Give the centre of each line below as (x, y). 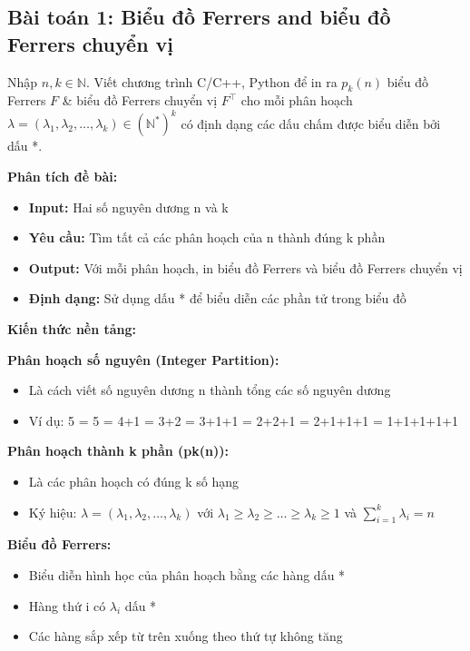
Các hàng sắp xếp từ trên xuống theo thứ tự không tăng (186, 636)
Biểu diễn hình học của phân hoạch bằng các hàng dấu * (187, 575)
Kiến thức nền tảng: (72, 329)
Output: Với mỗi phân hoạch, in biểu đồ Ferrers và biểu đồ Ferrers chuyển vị (245, 267)
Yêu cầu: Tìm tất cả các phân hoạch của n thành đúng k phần (207, 237)
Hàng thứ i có (67, 605)
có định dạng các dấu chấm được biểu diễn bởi (311, 123)
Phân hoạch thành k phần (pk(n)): (118, 451)
